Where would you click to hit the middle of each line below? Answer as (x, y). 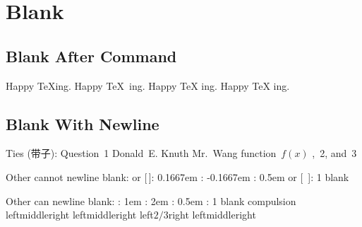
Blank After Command (91, 56)
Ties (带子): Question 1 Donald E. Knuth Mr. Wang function (141, 153)
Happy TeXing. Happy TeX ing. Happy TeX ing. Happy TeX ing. (148, 85)
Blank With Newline (83, 123)
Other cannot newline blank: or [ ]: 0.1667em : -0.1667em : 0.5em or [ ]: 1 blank (177, 176)
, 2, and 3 (334, 153)
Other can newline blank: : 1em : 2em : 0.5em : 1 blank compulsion (151, 200)
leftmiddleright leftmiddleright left (80, 215)
